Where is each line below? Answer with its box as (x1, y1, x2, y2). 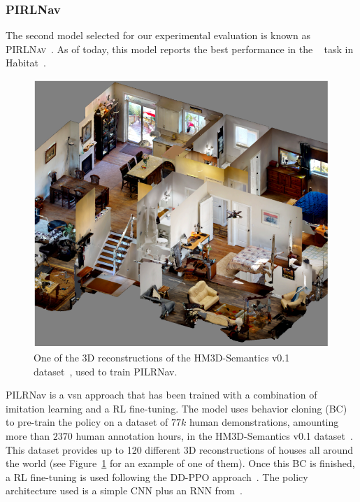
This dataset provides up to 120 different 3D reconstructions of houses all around (6, 442, 354, 457)
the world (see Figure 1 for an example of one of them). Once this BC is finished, (6, 456, 355, 471)
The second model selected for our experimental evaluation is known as (6, 28, 310, 43)
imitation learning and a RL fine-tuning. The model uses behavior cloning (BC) (6, 401, 347, 415)
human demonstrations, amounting (189, 415, 339, 429)
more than (6, 429, 50, 443)
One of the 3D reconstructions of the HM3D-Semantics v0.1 (34, 350, 290, 365)
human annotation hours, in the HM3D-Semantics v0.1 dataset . (75, 429, 353, 443)
